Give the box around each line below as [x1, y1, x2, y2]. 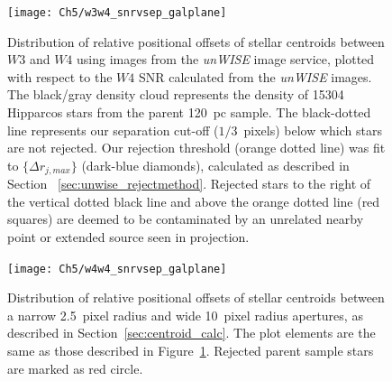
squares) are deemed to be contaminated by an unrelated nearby [7, 209, 364, 228]
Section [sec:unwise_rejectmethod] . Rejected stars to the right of [7, 174, 371, 193]
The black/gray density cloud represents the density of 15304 [7, 85, 344, 104]
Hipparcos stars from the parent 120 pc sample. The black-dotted [7, 103, 371, 122]
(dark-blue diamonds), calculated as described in [81, 155, 350, 174]
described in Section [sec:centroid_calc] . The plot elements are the [7, 323, 376, 342]
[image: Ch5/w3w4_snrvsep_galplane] [7, 6, 227, 19]
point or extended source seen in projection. [7, 228, 250, 246]
